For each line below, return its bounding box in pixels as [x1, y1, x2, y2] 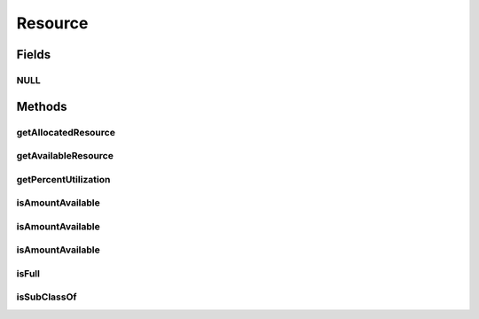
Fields [16, 47, 51, 62]
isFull [16, 267, 40, 279]
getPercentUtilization [16, 173, 111, 185]
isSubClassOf [16, 291, 77, 303]
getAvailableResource [16, 150, 114, 162]
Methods [16, 98, 67, 114]
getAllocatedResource [16, 126, 115, 138]
